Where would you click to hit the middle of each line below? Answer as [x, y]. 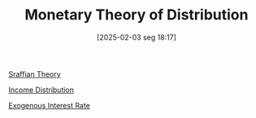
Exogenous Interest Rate [50, 105]
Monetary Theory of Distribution [137, 15]
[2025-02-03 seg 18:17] [137, 37]
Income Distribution [41, 90]
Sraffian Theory [35, 74]
